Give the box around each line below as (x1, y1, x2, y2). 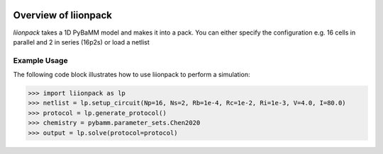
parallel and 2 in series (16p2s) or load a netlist (13, 37, 150, 46)
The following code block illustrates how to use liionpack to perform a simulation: (13, 71, 250, 79)
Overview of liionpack (13, 9, 113, 21)
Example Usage (13, 55, 68, 65)
